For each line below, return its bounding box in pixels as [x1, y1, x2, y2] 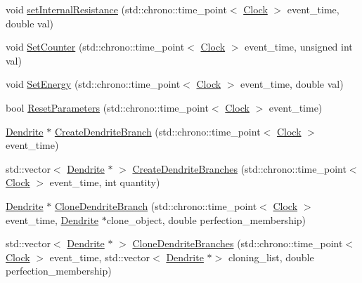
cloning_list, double [228, 249, 314, 264]
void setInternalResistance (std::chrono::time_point [6, 2, 227, 16]
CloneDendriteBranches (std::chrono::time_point [132, 236, 343, 251]
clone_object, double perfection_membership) [106, 212, 306, 227]
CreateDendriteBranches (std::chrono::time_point [132, 161, 347, 176]
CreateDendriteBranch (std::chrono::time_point [54, 124, 261, 138]
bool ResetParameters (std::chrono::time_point [6, 100, 209, 114]
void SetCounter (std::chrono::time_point [6, 39, 185, 54]
